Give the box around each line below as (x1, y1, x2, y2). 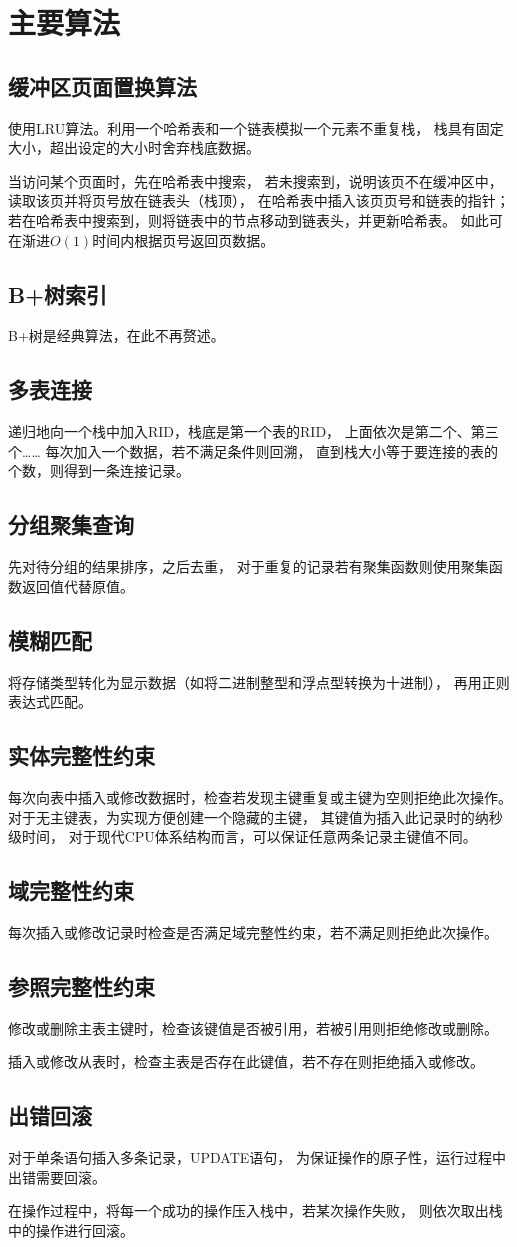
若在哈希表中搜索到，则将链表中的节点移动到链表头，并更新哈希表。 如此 (8, 209, 489, 230)
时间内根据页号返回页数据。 (92, 229, 275, 250)
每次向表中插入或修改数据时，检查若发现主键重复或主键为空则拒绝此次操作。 (8, 786, 512, 807)
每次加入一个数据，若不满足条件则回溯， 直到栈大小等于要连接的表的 (45, 440, 499, 461)
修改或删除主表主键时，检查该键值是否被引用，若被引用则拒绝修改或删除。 (8, 1017, 498, 1038)
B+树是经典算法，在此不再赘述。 (8, 325, 225, 346)
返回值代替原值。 (21, 575, 134, 596)
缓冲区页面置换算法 (8, 70, 197, 101)
